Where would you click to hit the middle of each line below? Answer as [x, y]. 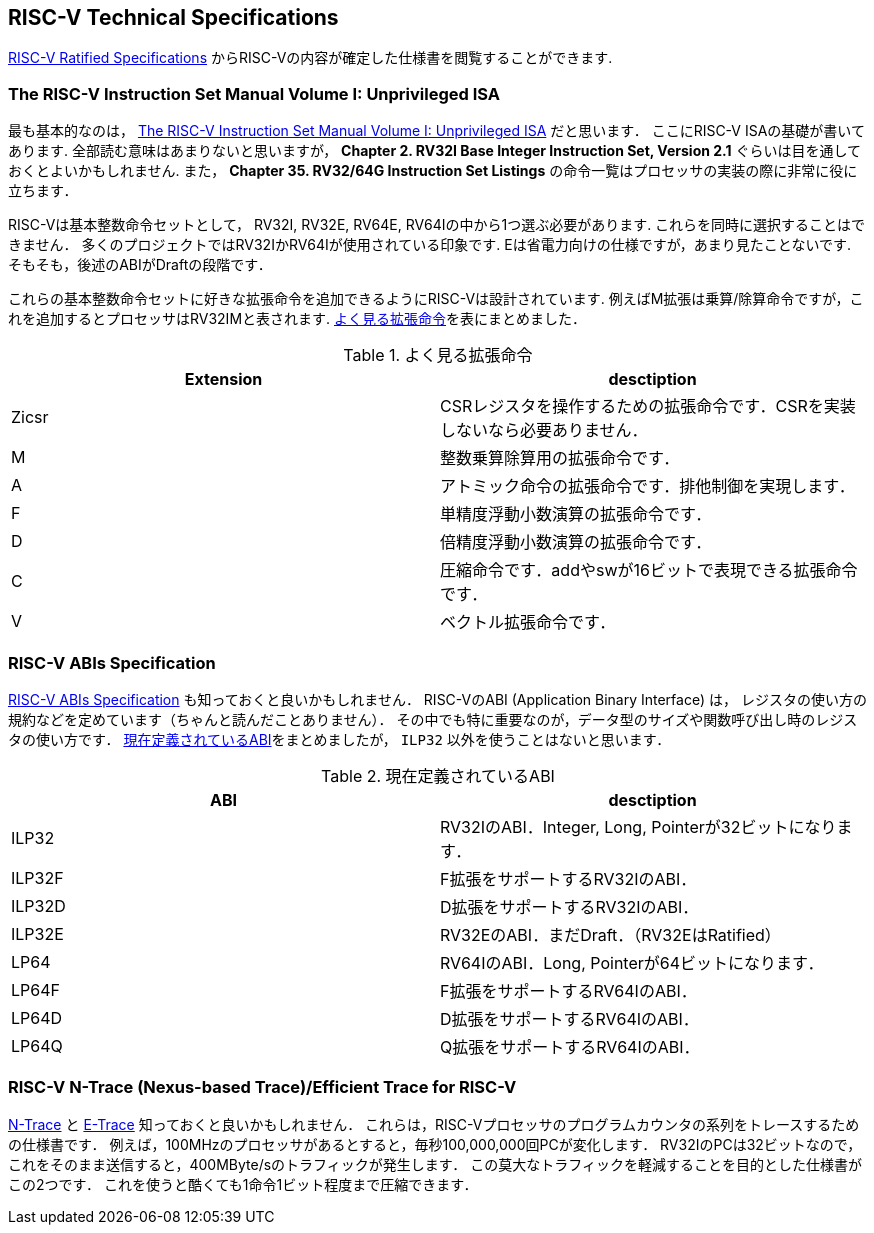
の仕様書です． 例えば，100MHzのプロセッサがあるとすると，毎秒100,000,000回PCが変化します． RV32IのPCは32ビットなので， [435, 1144]
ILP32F [37, 877]
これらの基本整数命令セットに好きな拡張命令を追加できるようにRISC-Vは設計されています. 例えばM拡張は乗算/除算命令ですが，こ [436, 299]
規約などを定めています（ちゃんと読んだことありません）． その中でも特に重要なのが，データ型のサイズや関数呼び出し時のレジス [433, 719]
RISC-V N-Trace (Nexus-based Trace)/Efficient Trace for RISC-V [262, 1087]
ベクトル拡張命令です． [528, 622]
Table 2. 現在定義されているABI [438, 775]
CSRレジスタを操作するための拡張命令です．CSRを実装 [648, 406]
